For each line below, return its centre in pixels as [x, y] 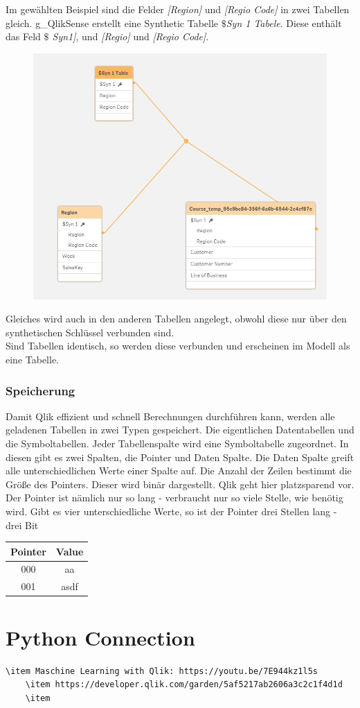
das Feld [23, 36]
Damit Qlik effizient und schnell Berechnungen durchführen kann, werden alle [170, 416]
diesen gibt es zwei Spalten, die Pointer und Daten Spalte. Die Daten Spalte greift [180, 457]
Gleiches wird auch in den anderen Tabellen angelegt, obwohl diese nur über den [176, 319]
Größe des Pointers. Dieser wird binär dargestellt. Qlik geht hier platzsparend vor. [180, 484]
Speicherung [40, 390]
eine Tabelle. [32, 359]
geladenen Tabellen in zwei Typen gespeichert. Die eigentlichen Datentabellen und [180, 430]
